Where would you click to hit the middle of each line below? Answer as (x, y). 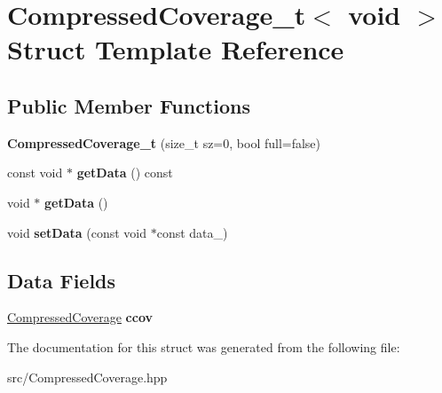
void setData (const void (77, 232)
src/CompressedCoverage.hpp (87, 377)
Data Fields (62, 280)
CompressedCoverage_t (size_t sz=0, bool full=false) (164, 142)
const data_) (192, 232)
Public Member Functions (129, 105)
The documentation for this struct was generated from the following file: (204, 346)
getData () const (125, 173)
